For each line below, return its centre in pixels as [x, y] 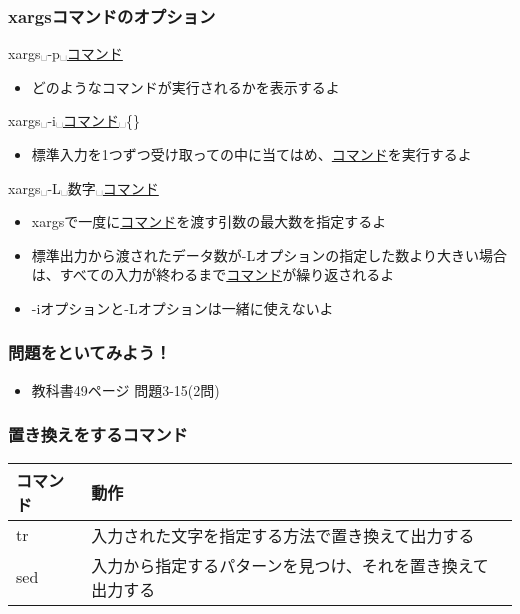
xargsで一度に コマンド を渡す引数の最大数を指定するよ [209, 221]
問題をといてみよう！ [90, 352]
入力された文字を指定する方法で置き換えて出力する [283, 535]
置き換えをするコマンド [98, 434]
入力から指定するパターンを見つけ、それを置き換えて [290, 565]
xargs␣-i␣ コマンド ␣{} [74, 120]
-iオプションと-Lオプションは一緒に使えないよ [182, 307]
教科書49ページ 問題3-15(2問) [125, 389]
